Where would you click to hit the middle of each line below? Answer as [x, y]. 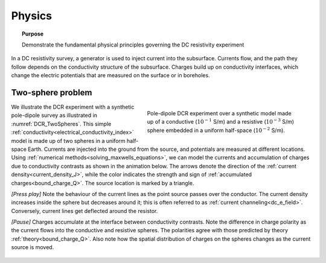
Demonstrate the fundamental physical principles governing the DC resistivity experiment [133, 45]
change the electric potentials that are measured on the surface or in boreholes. [111, 75]
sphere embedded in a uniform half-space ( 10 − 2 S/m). [216, 130]
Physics [32, 16]
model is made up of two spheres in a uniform [69, 141]
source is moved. [33, 247]
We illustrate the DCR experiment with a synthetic [73, 107]
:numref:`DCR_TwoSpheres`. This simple [61, 124]
